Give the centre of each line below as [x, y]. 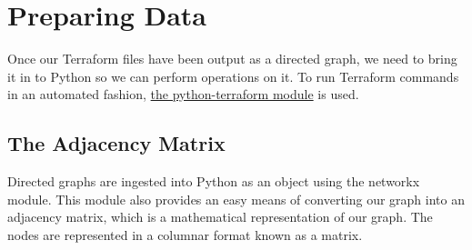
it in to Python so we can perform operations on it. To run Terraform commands [233, 76]
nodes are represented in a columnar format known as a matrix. [185, 234]
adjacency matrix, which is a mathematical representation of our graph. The [220, 217]
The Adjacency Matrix [116, 143]
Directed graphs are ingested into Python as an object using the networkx [214, 181]
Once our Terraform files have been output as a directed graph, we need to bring [232, 59]
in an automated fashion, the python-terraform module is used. [183, 94]
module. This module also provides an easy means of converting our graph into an [236, 199]
